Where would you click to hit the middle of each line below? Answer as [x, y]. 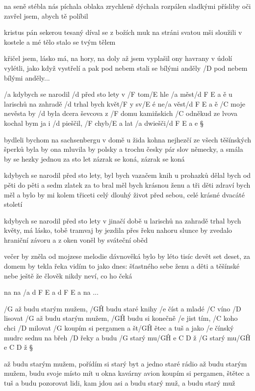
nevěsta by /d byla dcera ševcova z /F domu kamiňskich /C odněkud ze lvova [121, 113]
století [13, 204]
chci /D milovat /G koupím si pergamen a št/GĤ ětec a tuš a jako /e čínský [119, 328]
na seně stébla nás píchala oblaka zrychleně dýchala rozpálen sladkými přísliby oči [127, 6]
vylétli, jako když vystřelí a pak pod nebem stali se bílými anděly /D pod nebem [126, 68]
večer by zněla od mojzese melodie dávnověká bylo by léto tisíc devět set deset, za [127, 256]
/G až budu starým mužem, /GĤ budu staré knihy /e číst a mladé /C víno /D [123, 308]
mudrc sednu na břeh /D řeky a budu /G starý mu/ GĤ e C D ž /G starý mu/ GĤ [127, 337]
